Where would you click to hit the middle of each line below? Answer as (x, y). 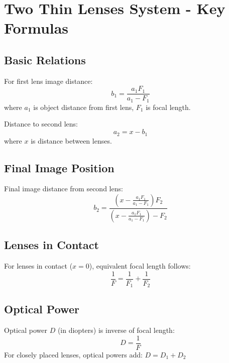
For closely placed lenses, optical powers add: (73, 354)
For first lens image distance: (48, 81)
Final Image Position (59, 167)
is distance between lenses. (71, 140)
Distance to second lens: (41, 124)
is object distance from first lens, (84, 107)
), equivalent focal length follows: (140, 265)
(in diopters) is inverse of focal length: (116, 330)
